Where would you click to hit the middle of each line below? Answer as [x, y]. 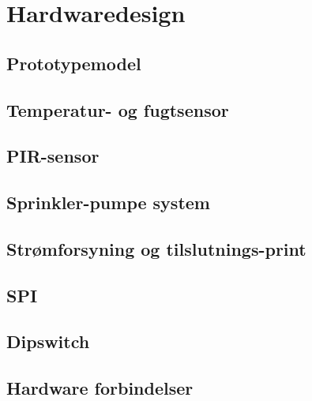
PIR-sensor [53, 156]
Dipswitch [48, 341]
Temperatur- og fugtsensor [118, 109]
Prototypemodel [74, 63]
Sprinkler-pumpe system [108, 202]
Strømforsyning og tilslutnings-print [156, 248]
